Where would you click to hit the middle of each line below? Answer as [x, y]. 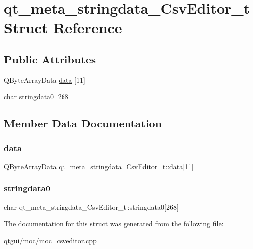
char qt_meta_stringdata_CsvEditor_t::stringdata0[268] [91, 207]
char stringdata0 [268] [37, 96]
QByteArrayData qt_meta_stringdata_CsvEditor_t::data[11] [99, 166]
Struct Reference [63, 28]
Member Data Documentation [83, 123]
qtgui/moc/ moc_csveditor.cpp [50, 240]
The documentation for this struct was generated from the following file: [114, 223]
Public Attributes [50, 59]
